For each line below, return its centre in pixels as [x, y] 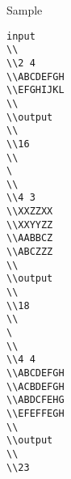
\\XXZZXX [30, 212]
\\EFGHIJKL [35, 90]
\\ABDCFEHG [35, 400]
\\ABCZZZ [30, 252]
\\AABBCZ [30, 238]
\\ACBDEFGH [35, 386]
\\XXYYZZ [30, 225]
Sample [25, 10]
